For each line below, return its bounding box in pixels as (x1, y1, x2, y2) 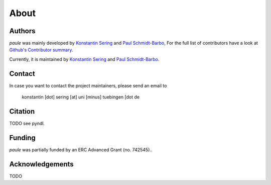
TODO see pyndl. (9, 121, 45, 127)
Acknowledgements (9, 160, 74, 168)
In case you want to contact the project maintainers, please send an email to (9, 82, 167, 88)
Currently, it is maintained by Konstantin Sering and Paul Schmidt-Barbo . (9, 56, 160, 62)
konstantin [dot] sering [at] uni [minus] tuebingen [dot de (22, 94, 140, 100)
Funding (9, 133, 36, 142)
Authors (9, 27, 36, 35)
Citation (9, 107, 35, 116)
